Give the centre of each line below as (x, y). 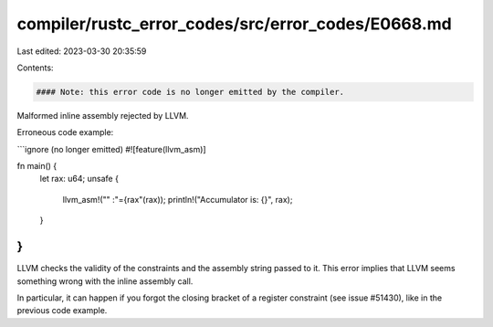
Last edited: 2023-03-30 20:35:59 (82, 51)
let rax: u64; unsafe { (79, 179)
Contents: (35, 68)
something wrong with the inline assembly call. (105, 281)
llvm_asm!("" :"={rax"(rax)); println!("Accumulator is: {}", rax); (178, 199)
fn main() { (37, 166)
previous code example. (62, 311)
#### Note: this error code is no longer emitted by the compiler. (190, 92)
